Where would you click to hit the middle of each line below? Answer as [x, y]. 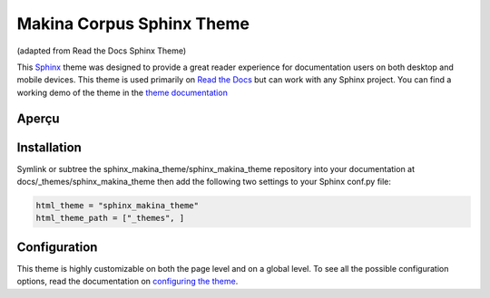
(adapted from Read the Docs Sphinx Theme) [102, 51]
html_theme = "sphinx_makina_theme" [118, 206]
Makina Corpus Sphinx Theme [133, 24]
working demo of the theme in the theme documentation [122, 92]
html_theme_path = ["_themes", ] [110, 218]
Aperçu [38, 118]
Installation [49, 147]
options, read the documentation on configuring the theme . [127, 282]
